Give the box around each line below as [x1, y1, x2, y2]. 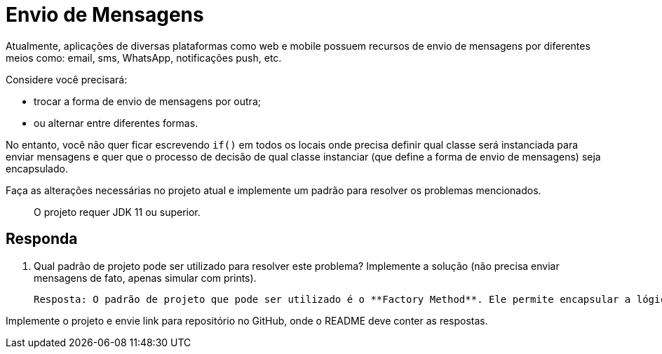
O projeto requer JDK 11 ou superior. [34, 205, 201, 218]
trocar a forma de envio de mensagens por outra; [34, 95, 261, 107]
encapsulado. [6, 162, 68, 175]
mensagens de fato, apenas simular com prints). [34, 271, 257, 284]
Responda [6, 230, 78, 248]
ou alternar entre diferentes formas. [34, 116, 198, 129]
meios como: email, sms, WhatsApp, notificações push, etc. [6, 51, 282, 64]
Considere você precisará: [6, 73, 128, 86]
